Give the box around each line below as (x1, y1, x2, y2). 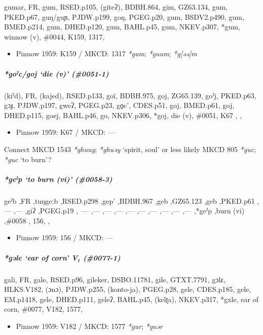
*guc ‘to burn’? (4, 154, 52, 164)
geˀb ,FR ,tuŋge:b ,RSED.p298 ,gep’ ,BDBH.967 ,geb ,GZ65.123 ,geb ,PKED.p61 (4, 195, 255, 206)
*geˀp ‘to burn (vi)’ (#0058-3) (4, 173, 112, 184)
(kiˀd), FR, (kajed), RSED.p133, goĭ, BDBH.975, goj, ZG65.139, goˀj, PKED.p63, (4, 90, 256, 100)
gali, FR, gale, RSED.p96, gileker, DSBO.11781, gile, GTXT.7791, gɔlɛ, (4, 274, 226, 284)
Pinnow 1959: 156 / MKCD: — (16, 232, 113, 243)
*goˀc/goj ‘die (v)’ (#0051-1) (4, 68, 109, 79)
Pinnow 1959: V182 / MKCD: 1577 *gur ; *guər (16, 320, 163, 331)
